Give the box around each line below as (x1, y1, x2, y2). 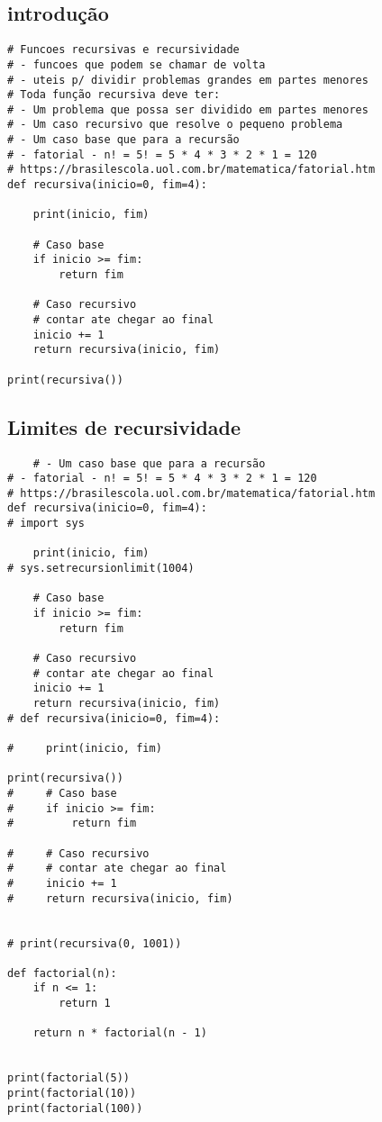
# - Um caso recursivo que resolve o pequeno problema (7, 118, 343, 131)
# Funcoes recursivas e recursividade (7, 43, 240, 57)
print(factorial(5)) (7, 1072, 131, 1085)
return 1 (59, 997, 111, 1010)
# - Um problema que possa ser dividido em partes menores (7, 103, 368, 116)
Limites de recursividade (7, 412, 241, 440)
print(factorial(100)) (7, 1101, 143, 1115)
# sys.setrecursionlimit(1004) (7, 562, 195, 575)
